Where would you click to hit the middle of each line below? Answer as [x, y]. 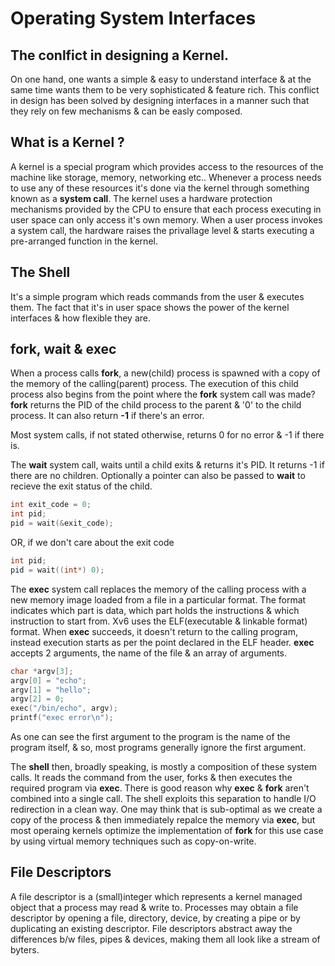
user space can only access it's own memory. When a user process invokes [166, 219]
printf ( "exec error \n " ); [62, 718]
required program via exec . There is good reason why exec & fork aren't [160, 788]
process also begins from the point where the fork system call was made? [163, 394]
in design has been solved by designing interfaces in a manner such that [160, 100]
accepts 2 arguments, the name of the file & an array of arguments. [149, 653]
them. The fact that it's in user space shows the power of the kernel [150, 307]
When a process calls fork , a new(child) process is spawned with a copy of [165, 373]
